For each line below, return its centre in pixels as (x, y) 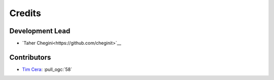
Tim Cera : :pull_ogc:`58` (47, 69)
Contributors (30, 57)
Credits (25, 13)
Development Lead (40, 31)
